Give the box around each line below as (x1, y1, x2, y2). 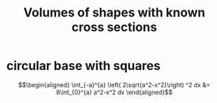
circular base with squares (6, 58, 161, 73)
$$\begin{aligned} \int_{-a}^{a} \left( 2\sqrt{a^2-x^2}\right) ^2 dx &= (18, 80, 211, 89)
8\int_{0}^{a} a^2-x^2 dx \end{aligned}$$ (56, 88, 173, 96)
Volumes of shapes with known (23, 5, 206, 21)
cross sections (71, 19, 157, 35)
